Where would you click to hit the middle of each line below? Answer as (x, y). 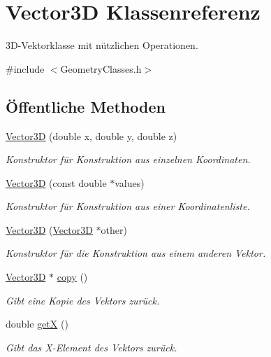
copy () (72, 277)
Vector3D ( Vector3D (49, 229)
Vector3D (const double (56, 182)
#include (25, 68)
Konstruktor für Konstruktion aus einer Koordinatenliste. (128, 206)
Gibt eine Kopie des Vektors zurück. (83, 300)
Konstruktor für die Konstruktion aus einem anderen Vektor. (136, 253)
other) (114, 229)
